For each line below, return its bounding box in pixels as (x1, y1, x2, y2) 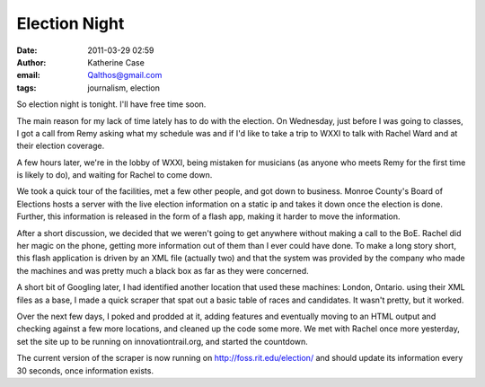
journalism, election (87, 82, 161, 93)
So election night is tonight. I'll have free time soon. (16, 99, 207, 110)
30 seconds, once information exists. (16, 365, 154, 376)
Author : (16, 57, 47, 67)
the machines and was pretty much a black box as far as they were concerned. (16, 265, 309, 276)
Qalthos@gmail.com (87, 70, 163, 81)
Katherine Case (87, 57, 145, 67)
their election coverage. (16, 140, 105, 152)
